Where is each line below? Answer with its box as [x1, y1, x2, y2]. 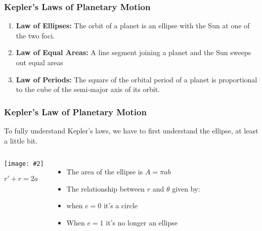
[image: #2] [4, 160, 44, 168]
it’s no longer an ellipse [106, 217, 178, 227]
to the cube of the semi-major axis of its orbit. [16, 84, 160, 95]
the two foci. [16, 30, 55, 40]
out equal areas [16, 57, 63, 67]
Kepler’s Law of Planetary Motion [4, 105, 147, 118]
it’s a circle [103, 200, 138, 211]
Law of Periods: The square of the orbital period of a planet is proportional [16, 74, 257, 84]
